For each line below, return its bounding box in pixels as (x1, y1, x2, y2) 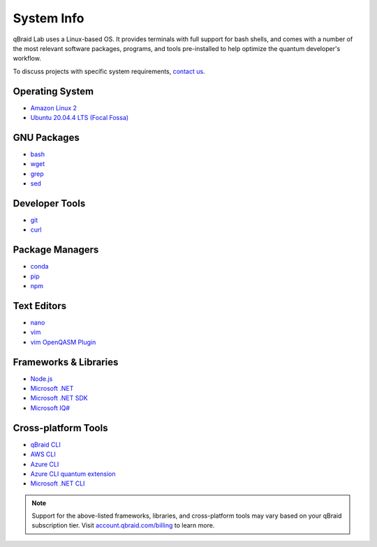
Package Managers (13, 244, 99, 256)
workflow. (13, 54, 41, 63)
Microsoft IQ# (30, 403, 70, 412)
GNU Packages (13, 131, 80, 143)
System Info (13, 10, 84, 26)
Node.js (30, 374, 53, 383)
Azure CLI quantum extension (30, 470, 116, 478)
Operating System (13, 85, 94, 97)
